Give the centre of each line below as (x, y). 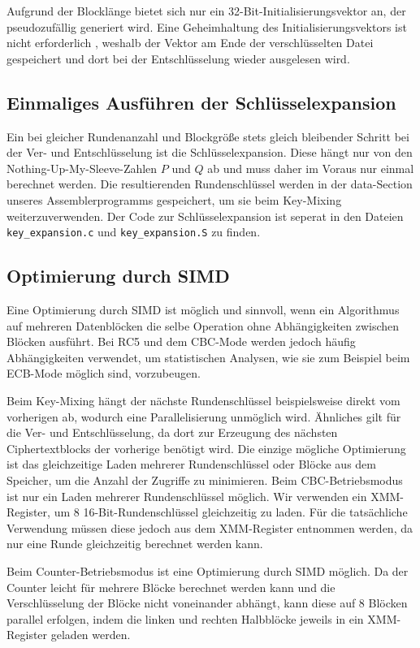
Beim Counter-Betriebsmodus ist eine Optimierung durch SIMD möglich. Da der (208, 570)
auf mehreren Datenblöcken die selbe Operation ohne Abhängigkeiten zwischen (203, 325)
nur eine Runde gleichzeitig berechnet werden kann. (135, 544)
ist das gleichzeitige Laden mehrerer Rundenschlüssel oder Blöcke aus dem (191, 464)
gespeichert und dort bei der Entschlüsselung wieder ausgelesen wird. (178, 58)
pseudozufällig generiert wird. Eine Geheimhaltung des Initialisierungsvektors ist (207, 26)
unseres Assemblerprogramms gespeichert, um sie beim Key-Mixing (174, 199)
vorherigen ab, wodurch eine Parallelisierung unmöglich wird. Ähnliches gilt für (204, 416)
